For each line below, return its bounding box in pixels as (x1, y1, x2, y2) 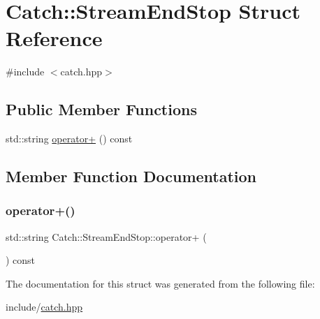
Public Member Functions (6, 98, 197, 120)
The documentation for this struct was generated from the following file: (6, 276, 315, 290)
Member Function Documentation (6, 165, 257, 187)
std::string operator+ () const (6, 131, 133, 146)
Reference (6, 24, 103, 52)
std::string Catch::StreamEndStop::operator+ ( (6, 229, 207, 244)
